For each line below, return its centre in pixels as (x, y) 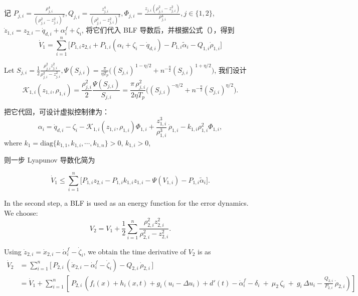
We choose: (21, 212)
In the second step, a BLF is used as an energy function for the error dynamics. (126, 203)
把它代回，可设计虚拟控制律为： (57, 112)
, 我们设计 (230, 69)
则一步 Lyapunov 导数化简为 (50, 160)
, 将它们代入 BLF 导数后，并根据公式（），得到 (158, 30)
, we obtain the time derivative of (135, 251)
